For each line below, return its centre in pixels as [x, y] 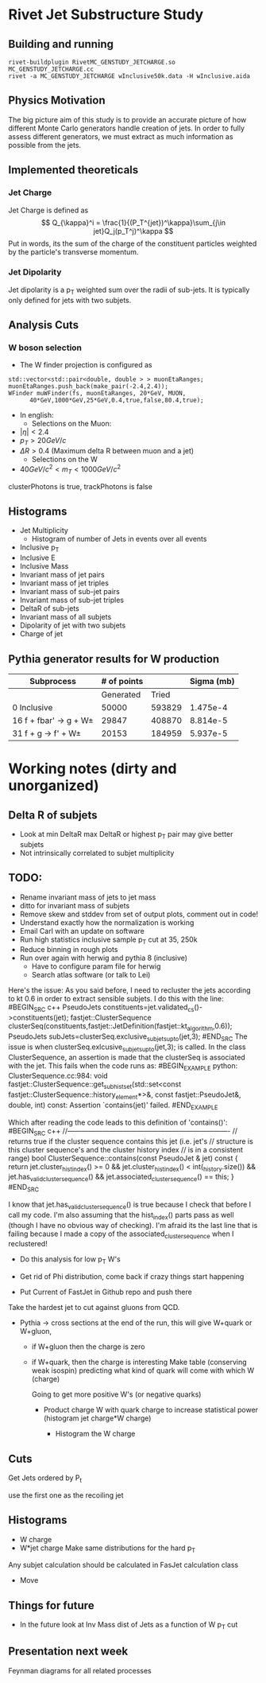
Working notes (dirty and [93, 769]
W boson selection [45, 348]
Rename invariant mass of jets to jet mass [88, 897]
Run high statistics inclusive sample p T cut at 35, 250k [108, 940]
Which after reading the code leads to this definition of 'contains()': [118, 1122]
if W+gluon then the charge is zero [88, 1347]
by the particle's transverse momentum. [73, 251]
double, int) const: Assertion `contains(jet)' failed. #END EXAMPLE [113, 1106]
